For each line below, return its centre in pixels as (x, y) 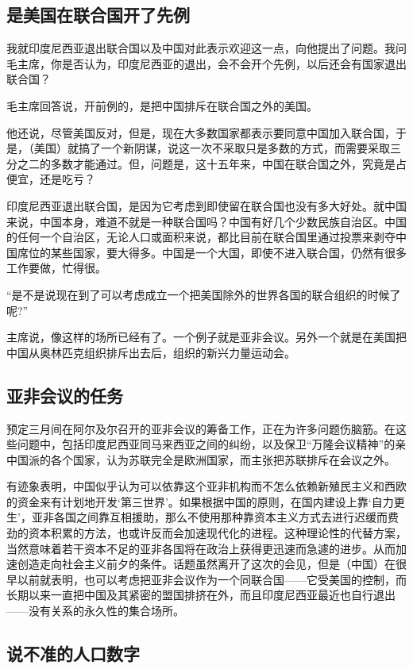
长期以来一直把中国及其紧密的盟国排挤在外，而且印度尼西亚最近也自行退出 (201, 595)
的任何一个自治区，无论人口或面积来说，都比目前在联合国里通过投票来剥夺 (201, 237)
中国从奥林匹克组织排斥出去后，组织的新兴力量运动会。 (151, 352)
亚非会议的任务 (65, 395)
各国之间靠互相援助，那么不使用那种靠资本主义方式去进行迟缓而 (220, 517)
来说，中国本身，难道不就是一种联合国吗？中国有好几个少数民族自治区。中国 (206, 221)
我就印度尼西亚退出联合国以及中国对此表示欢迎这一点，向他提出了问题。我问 (206, 48)
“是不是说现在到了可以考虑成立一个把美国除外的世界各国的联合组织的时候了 (204, 294)
